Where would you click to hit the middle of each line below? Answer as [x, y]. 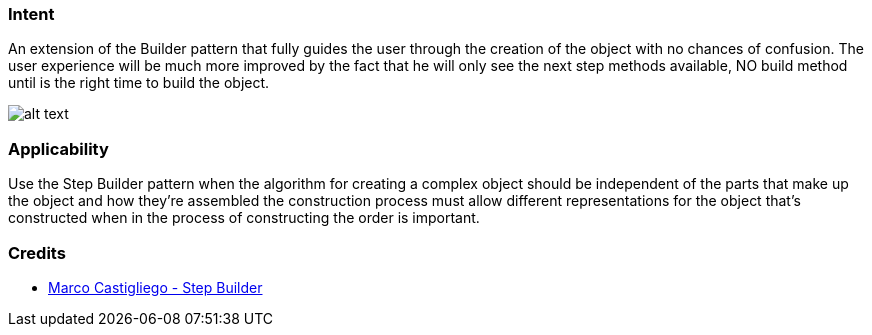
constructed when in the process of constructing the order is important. [244, 218]
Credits [37, 252]
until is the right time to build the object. [139, 83]
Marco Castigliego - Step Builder [155, 287]
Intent [31, 14]
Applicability [58, 148]
